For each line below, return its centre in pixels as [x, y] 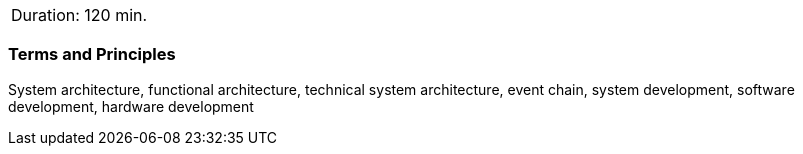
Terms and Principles [92, 54]
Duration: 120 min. [79, 15]
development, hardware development [131, 106]
